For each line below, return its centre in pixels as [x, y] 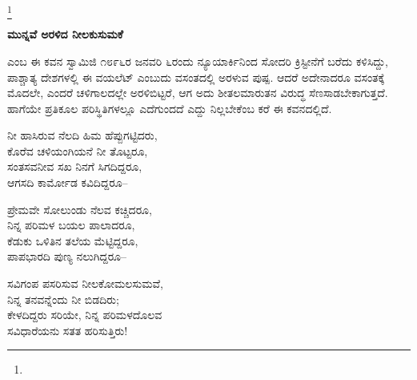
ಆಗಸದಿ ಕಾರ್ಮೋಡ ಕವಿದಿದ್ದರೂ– [68, 182]
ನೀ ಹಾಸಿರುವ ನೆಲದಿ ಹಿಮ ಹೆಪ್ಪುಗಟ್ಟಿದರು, [82, 135]
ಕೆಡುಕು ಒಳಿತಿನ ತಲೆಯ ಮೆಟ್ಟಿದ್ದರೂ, [73, 240]
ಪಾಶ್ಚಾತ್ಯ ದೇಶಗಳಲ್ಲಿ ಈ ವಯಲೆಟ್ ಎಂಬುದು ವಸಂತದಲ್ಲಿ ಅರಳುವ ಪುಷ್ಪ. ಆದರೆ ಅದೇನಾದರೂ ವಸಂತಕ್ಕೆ [196, 77]
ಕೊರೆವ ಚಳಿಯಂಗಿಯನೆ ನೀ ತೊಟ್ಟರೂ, [78, 150]
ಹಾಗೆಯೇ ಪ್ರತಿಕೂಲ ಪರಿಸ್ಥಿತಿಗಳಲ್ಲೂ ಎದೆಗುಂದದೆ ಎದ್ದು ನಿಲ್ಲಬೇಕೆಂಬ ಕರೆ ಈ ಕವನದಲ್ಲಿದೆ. [170, 108]
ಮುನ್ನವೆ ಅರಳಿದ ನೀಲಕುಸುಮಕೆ [65, 34]
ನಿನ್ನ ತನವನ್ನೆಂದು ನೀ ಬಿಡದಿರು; [63, 299]
